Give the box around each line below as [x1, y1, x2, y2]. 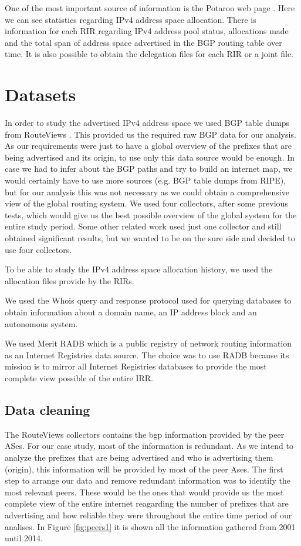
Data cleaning [5, 400, 90, 418]
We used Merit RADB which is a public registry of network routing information [5, 337, 292, 349]
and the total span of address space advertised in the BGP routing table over [5, 36, 282, 48]
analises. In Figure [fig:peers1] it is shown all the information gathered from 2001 [5, 520, 296, 532]
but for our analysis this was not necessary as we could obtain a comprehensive [5, 185, 289, 198]
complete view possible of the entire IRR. [5, 371, 153, 384]
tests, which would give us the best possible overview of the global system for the [5, 208, 297, 221]
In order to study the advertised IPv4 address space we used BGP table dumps [5, 116, 290, 129]
